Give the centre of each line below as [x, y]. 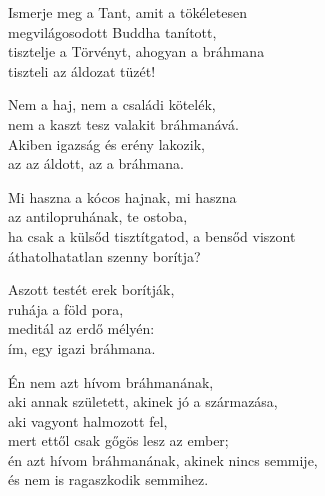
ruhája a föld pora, [66, 308]
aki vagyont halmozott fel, [88, 420]
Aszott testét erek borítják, [91, 289]
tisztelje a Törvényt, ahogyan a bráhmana [136, 51]
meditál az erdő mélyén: [81, 328]
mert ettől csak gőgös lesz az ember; [118, 440]
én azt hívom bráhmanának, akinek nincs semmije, [163, 459]
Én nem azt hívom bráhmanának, [111, 381]
